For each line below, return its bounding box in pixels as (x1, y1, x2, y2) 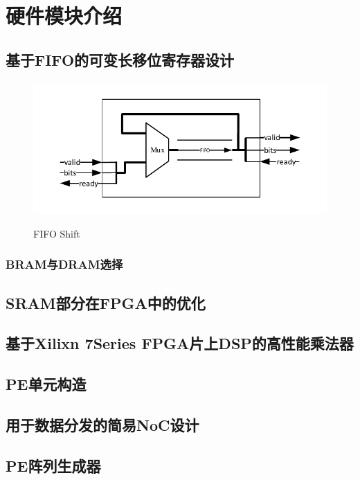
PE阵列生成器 (6, 454, 101, 476)
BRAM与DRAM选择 (6, 256, 123, 273)
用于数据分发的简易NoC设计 (6, 414, 199, 435)
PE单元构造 (6, 373, 87, 395)
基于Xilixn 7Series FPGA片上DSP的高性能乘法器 (6, 332, 354, 354)
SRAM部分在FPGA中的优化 (6, 292, 206, 313)
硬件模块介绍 (6, 1, 123, 30)
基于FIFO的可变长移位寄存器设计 (6, 48, 235, 70)
